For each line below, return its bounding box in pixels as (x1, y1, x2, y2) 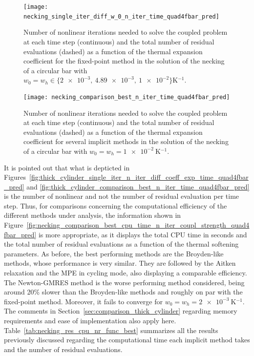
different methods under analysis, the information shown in (4, 210, 181, 220)
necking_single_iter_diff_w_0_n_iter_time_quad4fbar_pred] (23, 13, 219, 20)
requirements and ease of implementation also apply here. (4, 315, 176, 325)
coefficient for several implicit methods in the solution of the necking (23, 136, 229, 147)
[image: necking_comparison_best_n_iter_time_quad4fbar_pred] (23, 93, 230, 101)
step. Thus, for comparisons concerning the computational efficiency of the (4, 200, 227, 210)
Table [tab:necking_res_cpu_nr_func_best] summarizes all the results (4, 325, 218, 335)
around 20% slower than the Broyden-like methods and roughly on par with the (4, 287, 243, 297)
